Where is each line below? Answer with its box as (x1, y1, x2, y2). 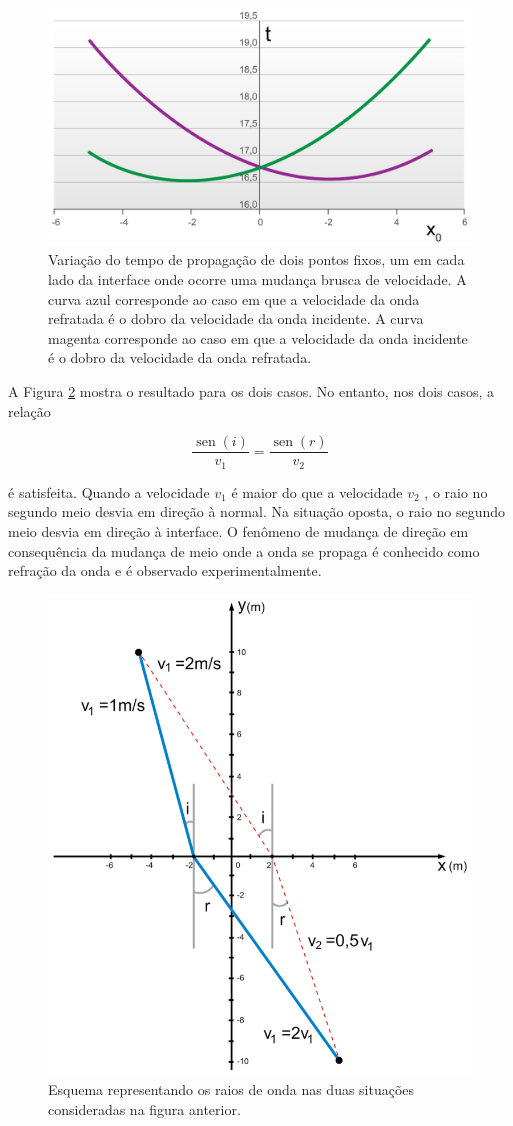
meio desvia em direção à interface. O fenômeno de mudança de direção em (8, 520, 469, 541)
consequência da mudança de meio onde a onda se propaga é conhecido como (8, 540, 480, 561)
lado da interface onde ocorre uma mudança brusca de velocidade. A (48, 269, 467, 290)
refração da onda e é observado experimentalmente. (8, 560, 322, 581)
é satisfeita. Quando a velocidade (8, 481, 210, 502)
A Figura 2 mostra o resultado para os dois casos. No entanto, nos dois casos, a (8, 381, 495, 402)
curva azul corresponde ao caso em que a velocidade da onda (48, 288, 420, 309)
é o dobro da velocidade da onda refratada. (48, 347, 312, 368)
